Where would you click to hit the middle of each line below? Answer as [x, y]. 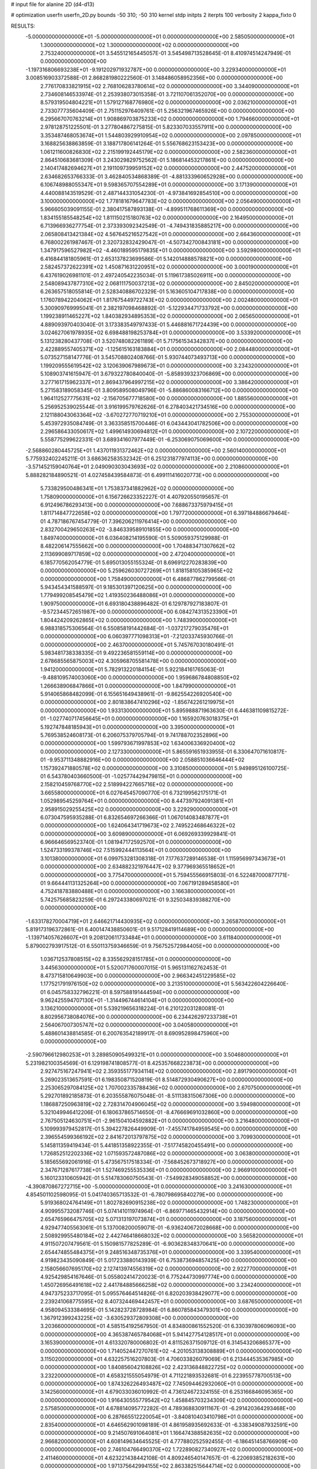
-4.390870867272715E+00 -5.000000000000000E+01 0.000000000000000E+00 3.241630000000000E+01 [159, 1186]
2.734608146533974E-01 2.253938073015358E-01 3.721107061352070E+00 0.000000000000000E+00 [167, 94]
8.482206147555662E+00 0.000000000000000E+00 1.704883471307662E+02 [138, 546]
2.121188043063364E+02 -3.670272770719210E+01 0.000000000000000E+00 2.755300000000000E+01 [170, 415]
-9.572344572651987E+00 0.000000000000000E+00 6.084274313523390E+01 [139, 612]
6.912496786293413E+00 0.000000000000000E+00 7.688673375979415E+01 [136, 505]
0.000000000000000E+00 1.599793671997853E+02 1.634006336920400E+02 [138, 743]
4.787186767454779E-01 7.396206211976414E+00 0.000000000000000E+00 [142, 521]
